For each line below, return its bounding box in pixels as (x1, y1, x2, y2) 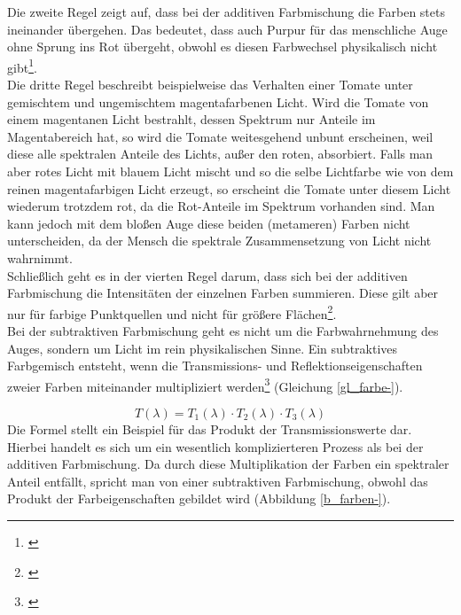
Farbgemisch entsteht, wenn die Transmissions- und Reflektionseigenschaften (7, 356, 423, 375)
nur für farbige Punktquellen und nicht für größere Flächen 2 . (7, 301, 337, 323)
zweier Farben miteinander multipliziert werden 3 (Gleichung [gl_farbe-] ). (7, 374, 403, 395)
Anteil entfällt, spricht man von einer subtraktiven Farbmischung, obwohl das (7, 471, 428, 490)
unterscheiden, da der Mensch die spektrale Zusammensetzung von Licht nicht (7, 231, 432, 250)
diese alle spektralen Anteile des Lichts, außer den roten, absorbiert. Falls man (7, 144, 434, 163)
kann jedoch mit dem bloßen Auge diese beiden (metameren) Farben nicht (7, 214, 410, 232)
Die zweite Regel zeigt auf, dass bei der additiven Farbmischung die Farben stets (7, 3, 445, 20)
